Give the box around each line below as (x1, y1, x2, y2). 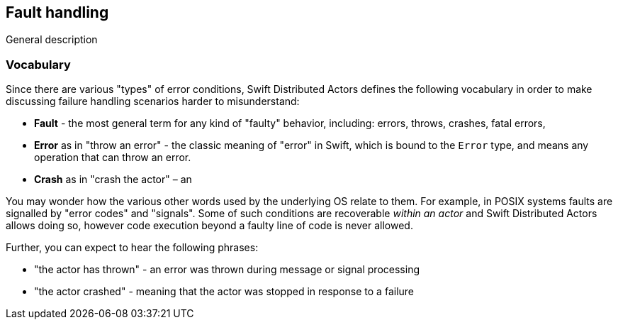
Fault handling (6, 4, 109, 21)
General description (6, 33, 98, 46)
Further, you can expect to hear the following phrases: (6, 241, 259, 254)
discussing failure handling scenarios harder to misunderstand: (6, 95, 300, 108)
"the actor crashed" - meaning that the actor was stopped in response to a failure (34, 285, 414, 298)
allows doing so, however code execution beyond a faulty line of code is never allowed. (6, 219, 413, 232)
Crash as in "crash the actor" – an (34, 173, 192, 186)
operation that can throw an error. (34, 151, 191, 164)
